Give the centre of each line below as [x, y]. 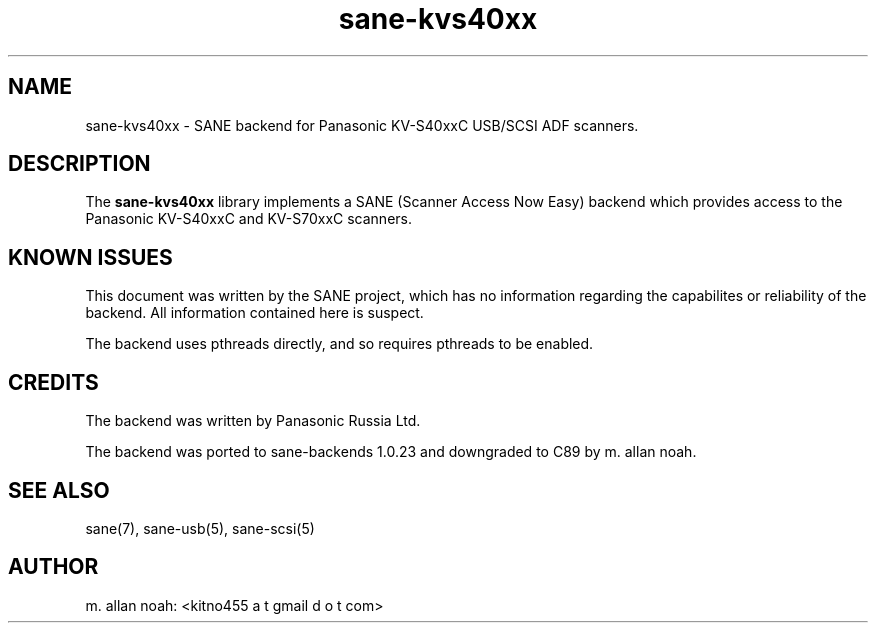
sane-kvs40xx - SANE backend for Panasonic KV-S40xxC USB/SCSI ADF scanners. [362, 125]
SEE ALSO [59, 490]
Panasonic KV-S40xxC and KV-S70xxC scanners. [248, 219]
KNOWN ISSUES [90, 257]
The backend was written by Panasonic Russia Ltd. [253, 421]
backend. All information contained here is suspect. [254, 313]
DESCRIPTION [79, 164]
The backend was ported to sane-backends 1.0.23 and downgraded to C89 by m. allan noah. [391, 452]
